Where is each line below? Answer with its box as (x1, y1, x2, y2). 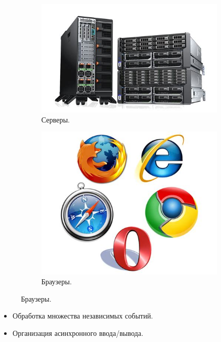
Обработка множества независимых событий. (12, 310, 153, 321)
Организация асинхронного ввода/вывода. (12, 327, 143, 338)
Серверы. (41, 114, 70, 125)
